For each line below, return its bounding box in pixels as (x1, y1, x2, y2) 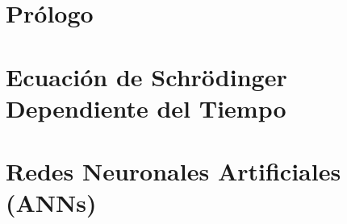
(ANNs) (6, 186, 97, 219)
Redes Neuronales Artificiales (6, 155, 341, 188)
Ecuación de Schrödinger (6, 60, 287, 93)
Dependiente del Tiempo (6, 91, 286, 124)
